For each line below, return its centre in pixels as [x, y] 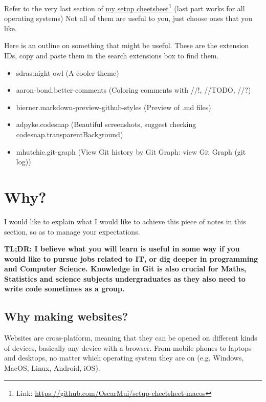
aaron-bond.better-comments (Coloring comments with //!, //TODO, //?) [134, 90]
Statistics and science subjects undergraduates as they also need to [125, 278]
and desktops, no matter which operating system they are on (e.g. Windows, [124, 358]
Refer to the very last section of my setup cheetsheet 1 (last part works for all [125, 7]
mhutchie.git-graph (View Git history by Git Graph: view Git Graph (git [131, 151]
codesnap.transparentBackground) [70, 134]
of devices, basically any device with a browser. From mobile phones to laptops [128, 347]
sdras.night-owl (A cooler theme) [68, 72]
